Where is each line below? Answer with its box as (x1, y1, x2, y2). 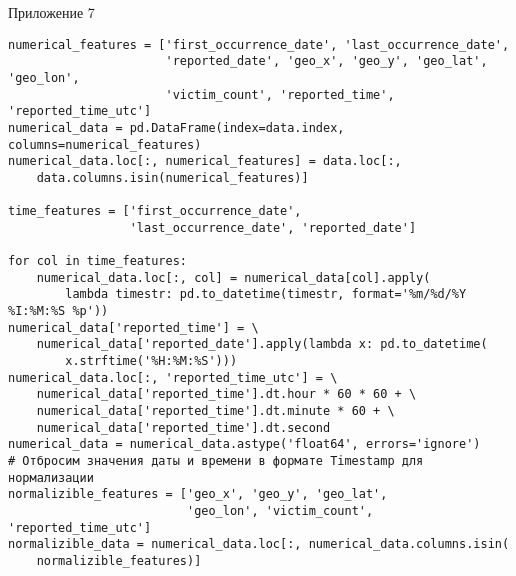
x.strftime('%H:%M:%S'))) (65, 354, 238, 369)
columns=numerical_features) (8, 137, 202, 152)
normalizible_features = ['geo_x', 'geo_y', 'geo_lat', (8, 487, 388, 502)
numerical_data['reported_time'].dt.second (36, 420, 331, 435)
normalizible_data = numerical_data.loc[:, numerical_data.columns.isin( (8, 537, 510, 552)
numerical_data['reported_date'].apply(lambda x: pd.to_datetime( (36, 337, 488, 352)
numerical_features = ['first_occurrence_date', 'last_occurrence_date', (8, 37, 510, 52)
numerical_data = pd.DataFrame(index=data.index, (8, 120, 345, 135)
